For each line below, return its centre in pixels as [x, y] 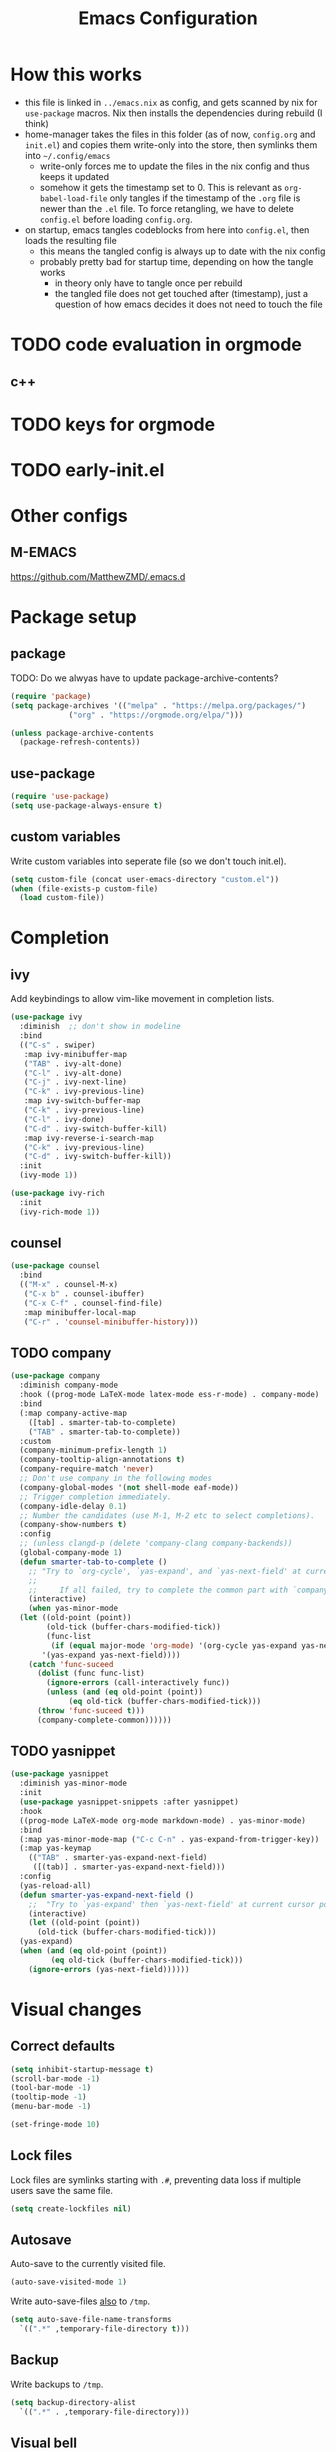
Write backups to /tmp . [57, 2384]
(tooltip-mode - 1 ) [48, 2097]
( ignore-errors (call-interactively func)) [138, 1683]
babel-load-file [73, 198]
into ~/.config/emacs [67, 155]
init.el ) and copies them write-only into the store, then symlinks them [171, 144]
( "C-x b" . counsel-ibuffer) [84, 1294]
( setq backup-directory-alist [73, 2402]
